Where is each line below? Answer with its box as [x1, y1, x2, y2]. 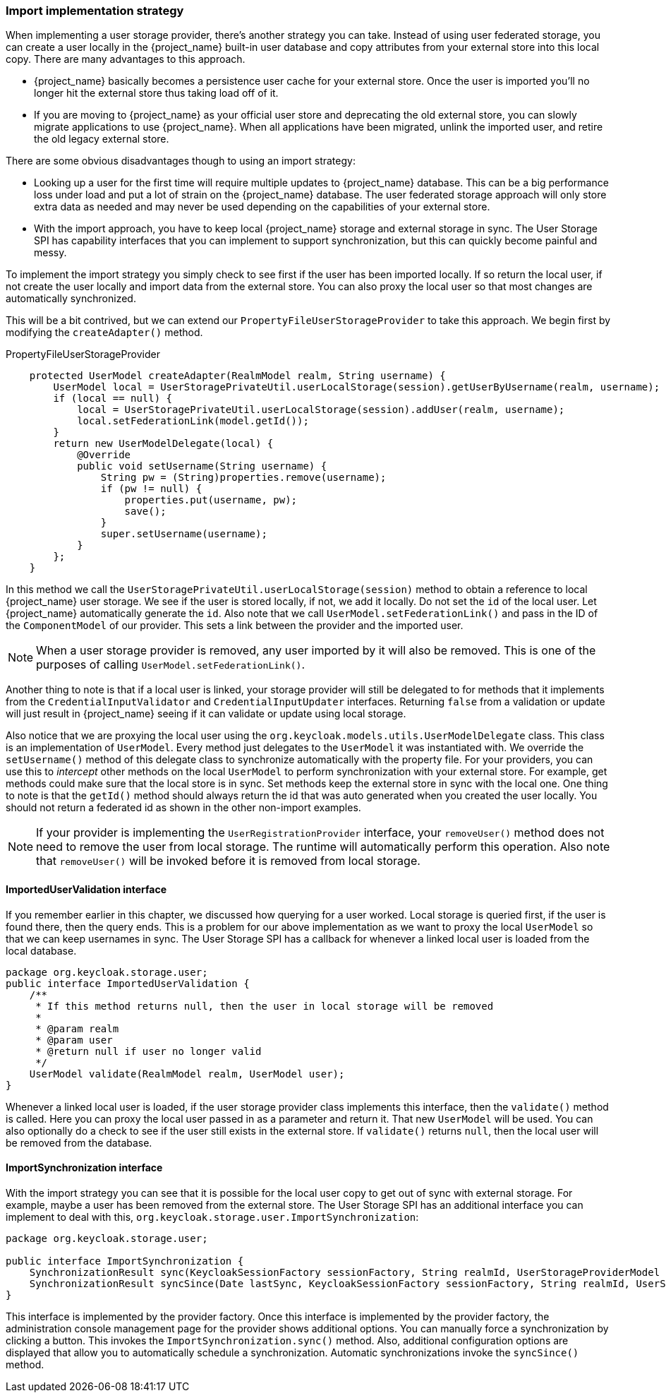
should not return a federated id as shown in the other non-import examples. [6, 801, 361, 814]
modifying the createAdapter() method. [6, 326, 203, 339]
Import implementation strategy [6, 4, 184, 18]
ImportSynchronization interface [6, 1161, 163, 1174]
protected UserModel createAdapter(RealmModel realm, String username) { [29, 370, 446, 382]
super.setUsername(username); [100, 528, 267, 540]
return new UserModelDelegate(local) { [53, 438, 274, 450]
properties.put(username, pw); [124, 494, 298, 506]
